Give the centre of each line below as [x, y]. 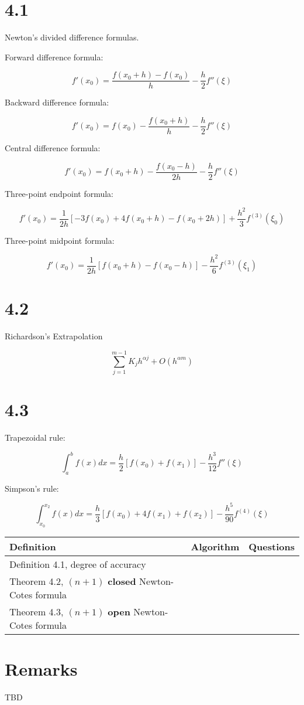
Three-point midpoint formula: [60, 240]
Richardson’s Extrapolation [54, 336]
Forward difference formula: [54, 57]
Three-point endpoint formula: [59, 193]
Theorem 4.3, [37, 611]
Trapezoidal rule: [35, 437]
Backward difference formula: [57, 102]
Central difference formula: [53, 148]
